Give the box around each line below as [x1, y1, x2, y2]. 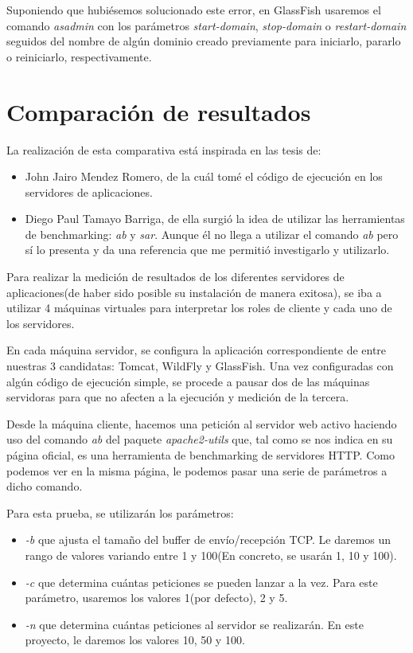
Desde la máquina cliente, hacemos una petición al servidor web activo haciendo [6, 415, 397, 432]
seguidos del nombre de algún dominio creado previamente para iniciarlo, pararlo [6, 33, 401, 49]
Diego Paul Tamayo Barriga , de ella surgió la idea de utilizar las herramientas [25, 210, 405, 227]
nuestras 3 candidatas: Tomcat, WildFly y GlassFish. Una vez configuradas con [6, 358, 394, 374]
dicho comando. [6, 478, 83, 495]
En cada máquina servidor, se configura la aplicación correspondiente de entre [6, 342, 387, 358]
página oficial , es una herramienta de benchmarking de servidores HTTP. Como [6, 447, 395, 463]
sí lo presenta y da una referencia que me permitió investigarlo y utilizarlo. [25, 241, 390, 258]
